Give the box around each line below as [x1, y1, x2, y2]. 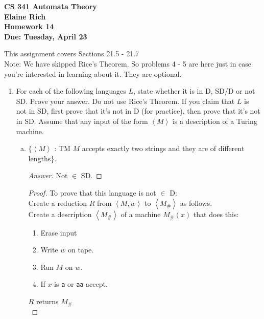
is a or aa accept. [54, 279, 108, 289]
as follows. [180, 197, 212, 208]
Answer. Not [28, 170, 68, 181]
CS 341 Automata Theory [4, 1, 97, 11]
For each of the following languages [16, 86, 126, 96]
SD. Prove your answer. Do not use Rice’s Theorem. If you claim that [16, 95, 235, 106]
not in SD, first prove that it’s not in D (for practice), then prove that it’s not [16, 105, 260, 116]
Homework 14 [4, 21, 54, 32]
